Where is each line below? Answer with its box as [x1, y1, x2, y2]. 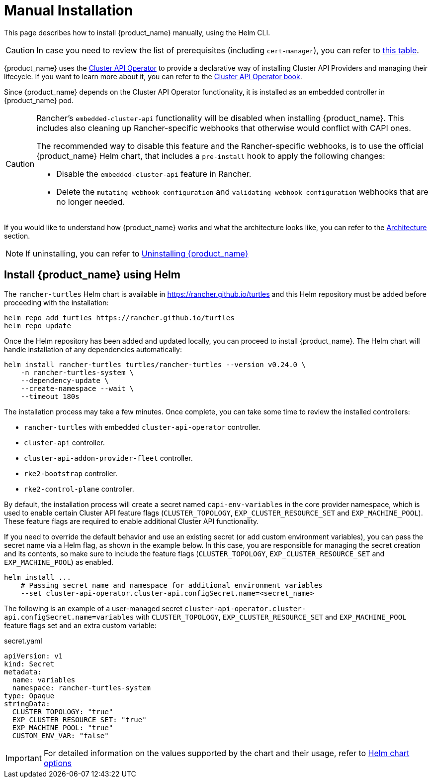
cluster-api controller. [24, 438, 105, 447]
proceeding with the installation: [4, 298, 109, 307]
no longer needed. [56, 196, 125, 207]
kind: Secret [4, 659, 55, 668]
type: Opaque [4, 691, 55, 700]
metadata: [4, 667, 42, 676]
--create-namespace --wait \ [20, 384, 134, 392]
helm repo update [4, 321, 71, 330]
